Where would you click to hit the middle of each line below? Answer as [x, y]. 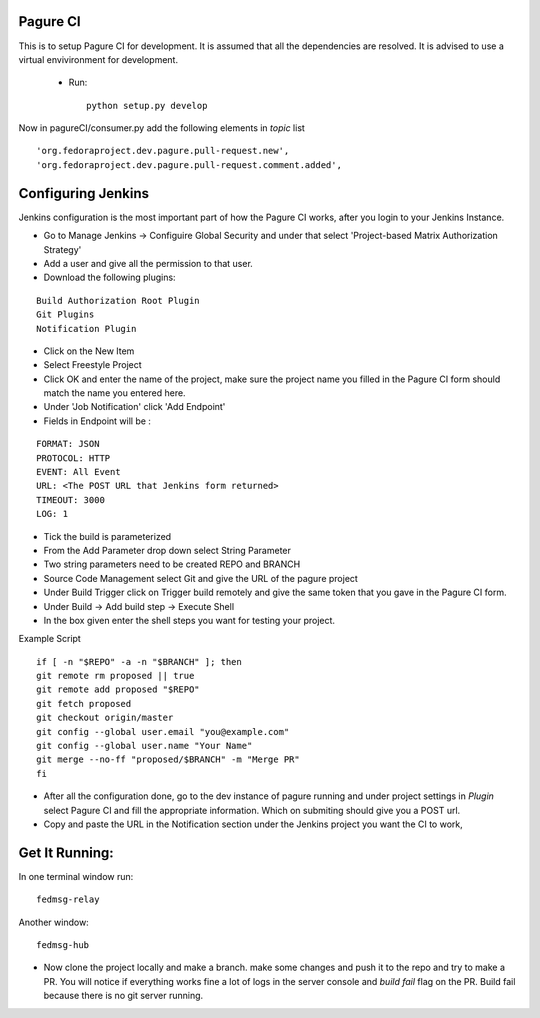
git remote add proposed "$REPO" [118, 689]
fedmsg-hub [63, 945]
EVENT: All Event [78, 472]
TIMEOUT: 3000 [70, 499]
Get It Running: [66, 852]
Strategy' [62, 249]
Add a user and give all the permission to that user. [148, 263]
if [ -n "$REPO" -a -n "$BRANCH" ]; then [139, 661]
